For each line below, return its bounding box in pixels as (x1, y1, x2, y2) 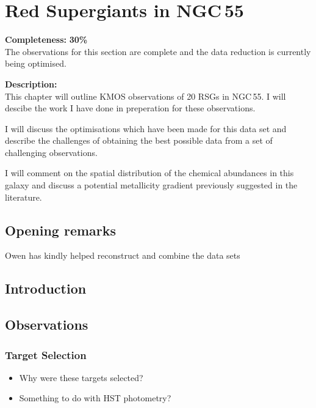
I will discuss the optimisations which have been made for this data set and (5, 122, 287, 135)
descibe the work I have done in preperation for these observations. (5, 102, 256, 114)
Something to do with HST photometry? (19, 391, 171, 404)
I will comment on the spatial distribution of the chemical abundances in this (5, 166, 294, 179)
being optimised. (5, 57, 66, 70)
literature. (5, 190, 42, 203)
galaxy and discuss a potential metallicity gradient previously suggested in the (5, 179, 298, 191)
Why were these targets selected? (19, 371, 143, 384)
